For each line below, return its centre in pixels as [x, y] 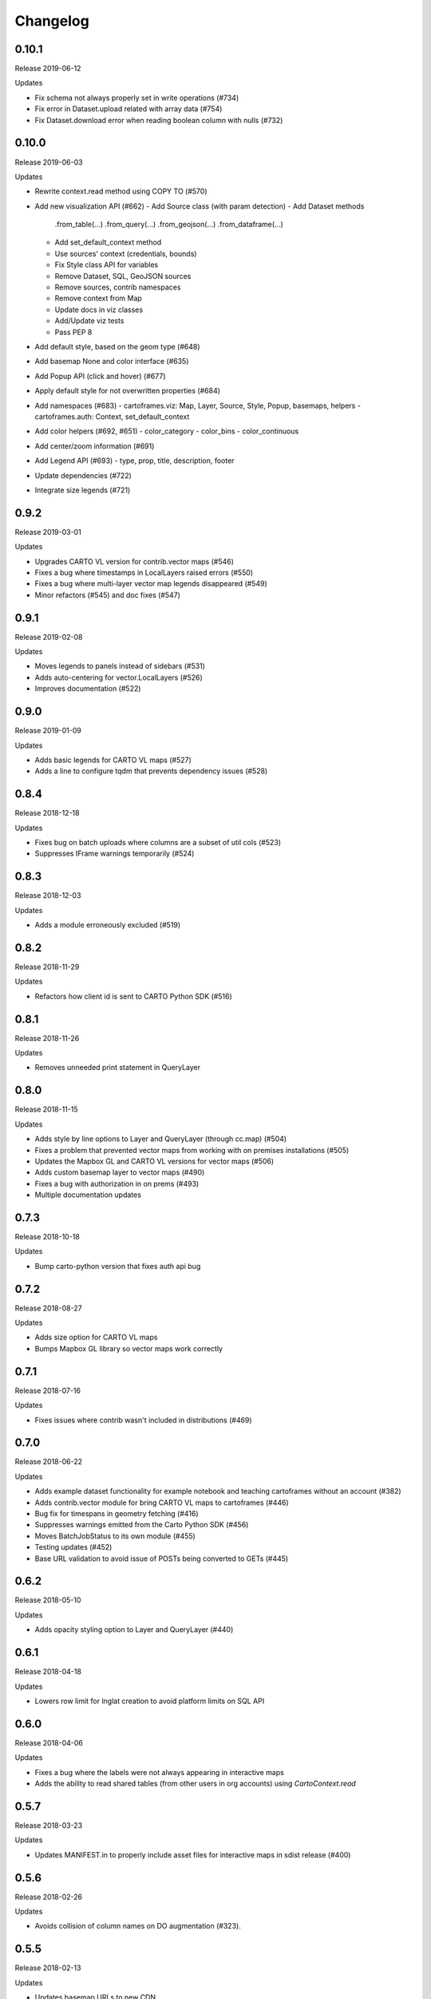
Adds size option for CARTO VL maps [96, 1337]
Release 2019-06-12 [48, 69]
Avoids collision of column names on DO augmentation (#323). [138, 1926]
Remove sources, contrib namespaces [118, 287]
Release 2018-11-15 [46, 1109]
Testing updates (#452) [73, 1547]
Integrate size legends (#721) [83, 490]
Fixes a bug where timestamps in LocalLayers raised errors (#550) [144, 573]
